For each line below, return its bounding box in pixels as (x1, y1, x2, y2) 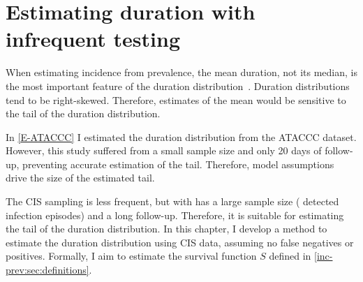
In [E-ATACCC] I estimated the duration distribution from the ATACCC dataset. (6, 129, 357, 144)
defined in (269, 248, 311, 263)
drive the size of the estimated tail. (6, 170, 155, 185)
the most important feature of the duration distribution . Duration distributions (6, 78, 350, 93)
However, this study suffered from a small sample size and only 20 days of (6, 143, 322, 158)
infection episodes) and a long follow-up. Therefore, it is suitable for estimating (6, 207, 344, 222)
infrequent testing (6, 24, 180, 53)
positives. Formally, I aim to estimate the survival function (6, 248, 257, 263)
